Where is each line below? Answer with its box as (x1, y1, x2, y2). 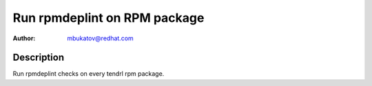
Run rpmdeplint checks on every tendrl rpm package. (12, 70, 165, 78)
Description (12, 52, 65, 63)
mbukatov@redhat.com (67, 34, 134, 42)
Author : (12, 34, 36, 42)
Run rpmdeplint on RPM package (12, 10, 205, 25)
